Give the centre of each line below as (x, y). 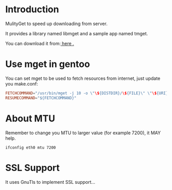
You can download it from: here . (40, 43)
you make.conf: (22, 83)
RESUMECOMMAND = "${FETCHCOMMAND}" (41, 98)
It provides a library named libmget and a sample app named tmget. (77, 33)
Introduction (32, 9)
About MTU (30, 118)
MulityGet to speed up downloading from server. (56, 24)
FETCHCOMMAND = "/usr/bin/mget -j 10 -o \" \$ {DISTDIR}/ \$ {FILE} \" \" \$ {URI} (87, 93)
